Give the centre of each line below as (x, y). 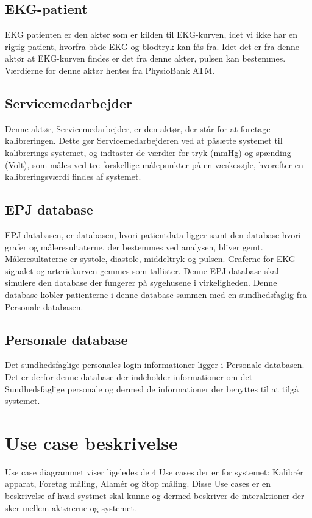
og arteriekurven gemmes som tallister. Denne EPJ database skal (158, 270)
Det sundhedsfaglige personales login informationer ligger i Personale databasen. (155, 365)
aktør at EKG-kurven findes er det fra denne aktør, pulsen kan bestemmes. (145, 58)
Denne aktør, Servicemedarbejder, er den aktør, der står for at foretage (138, 128)
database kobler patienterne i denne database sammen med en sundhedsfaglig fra (156, 294)
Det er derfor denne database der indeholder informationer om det (129, 376)
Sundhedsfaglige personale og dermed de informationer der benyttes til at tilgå (152, 388)
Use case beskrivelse (91, 442)
